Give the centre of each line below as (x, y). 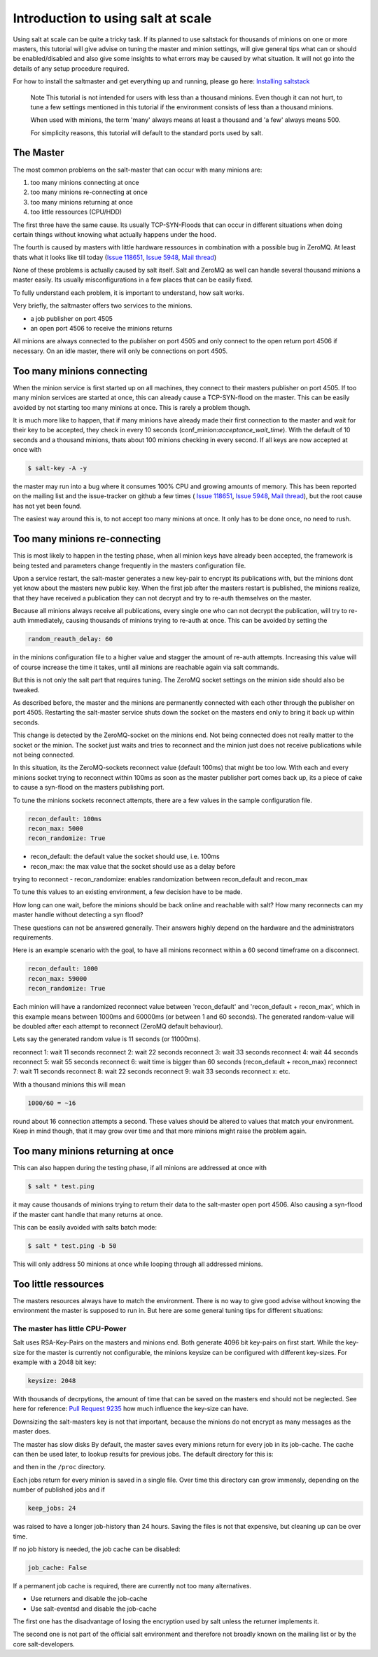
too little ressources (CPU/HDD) (76, 212)
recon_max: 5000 (56, 828)
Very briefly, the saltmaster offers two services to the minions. (103, 305)
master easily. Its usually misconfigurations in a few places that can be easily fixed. (133, 280)
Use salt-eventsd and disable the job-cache (93, 1609)
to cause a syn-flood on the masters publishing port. (89, 788)
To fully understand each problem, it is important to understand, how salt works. (128, 293)
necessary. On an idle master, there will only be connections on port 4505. (120, 351)
